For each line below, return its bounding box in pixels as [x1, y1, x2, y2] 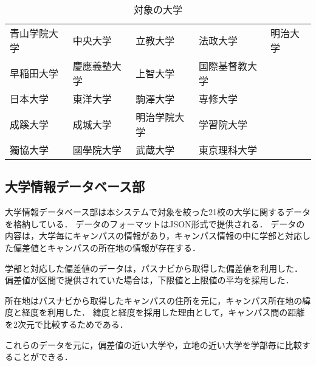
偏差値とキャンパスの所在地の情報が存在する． [13, 241, 201, 254]
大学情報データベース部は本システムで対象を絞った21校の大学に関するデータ [5, 205, 311, 218]
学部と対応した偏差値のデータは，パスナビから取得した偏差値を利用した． [5, 261, 303, 274]
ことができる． [13, 350, 73, 363]
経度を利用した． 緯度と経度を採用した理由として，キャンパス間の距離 [21, 306, 305, 319]
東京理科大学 [198, 143, 257, 157]
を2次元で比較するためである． [5, 317, 128, 330]
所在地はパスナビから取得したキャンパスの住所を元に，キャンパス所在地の [5, 294, 303, 306]
